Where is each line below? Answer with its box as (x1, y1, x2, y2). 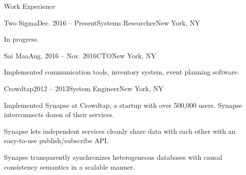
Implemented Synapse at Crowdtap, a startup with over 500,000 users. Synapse (4, 100, 242, 110)
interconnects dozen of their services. (4, 109, 114, 120)
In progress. (4, 34, 39, 44)
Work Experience (4, 1, 55, 11)
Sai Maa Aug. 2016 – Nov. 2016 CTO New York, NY (4, 50, 156, 60)
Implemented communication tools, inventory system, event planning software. (4, 67, 240, 77)
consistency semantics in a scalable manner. (4, 161, 135, 172)
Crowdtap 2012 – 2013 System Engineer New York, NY (4, 83, 164, 93)
